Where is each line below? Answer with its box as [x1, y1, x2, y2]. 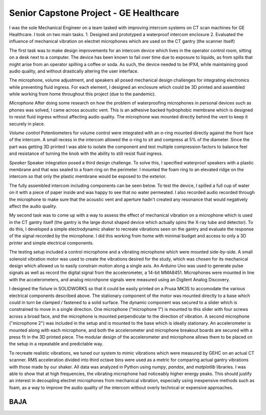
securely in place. [9, 121, 45, 127]
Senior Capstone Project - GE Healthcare [9, 7, 179, 18]
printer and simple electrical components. [9, 240, 94, 246]
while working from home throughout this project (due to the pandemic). [9, 91, 156, 97]
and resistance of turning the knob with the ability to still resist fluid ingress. [9, 151, 163, 156]
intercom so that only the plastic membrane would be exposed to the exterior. [9, 173, 167, 180]
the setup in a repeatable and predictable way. [9, 341, 103, 347]
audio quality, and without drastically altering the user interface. [9, 68, 139, 74]
